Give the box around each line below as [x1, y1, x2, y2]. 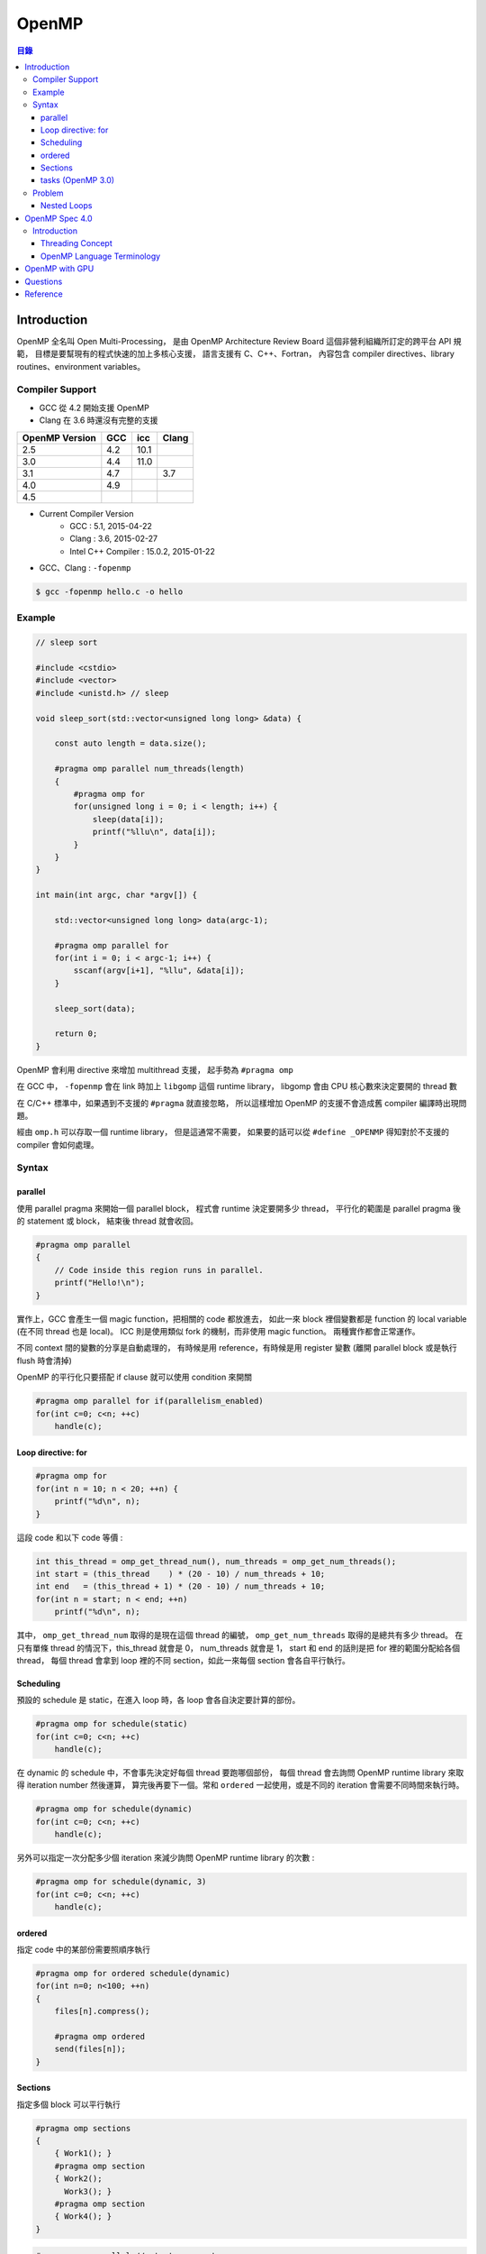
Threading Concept [40, 238, 112, 249]
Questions [24, 276, 63, 287]
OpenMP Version [22, 431, 96, 444]
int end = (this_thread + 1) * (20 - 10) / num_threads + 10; [35, 1581, 326, 1591]
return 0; [54, 1029, 98, 1039]
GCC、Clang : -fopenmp [39, 563, 131, 573]
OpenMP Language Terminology [40, 251, 161, 261]
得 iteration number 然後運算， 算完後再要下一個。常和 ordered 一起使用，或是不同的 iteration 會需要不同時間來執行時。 [16, 1780, 464, 1791]
